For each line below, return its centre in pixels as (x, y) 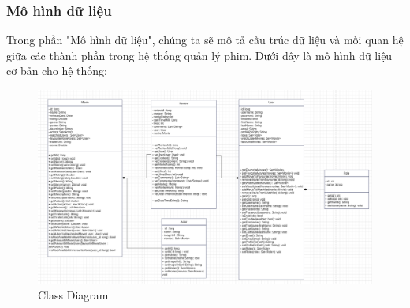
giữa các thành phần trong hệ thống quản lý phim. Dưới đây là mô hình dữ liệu (199, 55)
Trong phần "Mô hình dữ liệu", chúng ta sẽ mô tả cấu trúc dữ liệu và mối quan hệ (205, 40)
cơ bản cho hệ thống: (57, 71)
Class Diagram (73, 295)
